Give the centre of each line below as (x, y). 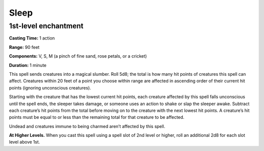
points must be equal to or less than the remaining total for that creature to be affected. (97, 117)
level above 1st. (24, 142)
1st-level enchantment (46, 26)
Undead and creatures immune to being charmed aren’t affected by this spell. (87, 126)
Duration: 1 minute (28, 65)
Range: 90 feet (24, 47)
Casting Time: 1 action (32, 38)
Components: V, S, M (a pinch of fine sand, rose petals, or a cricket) (78, 56)
